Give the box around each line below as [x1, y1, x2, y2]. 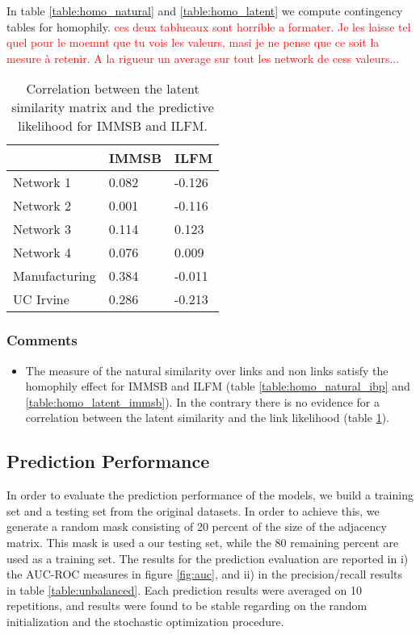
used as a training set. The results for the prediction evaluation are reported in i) [6, 549, 409, 566]
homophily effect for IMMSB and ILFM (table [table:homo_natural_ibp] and [25, 378, 410, 395]
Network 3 [13, 219, 72, 239]
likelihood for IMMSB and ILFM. [18, 116, 208, 136]
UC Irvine [13, 290, 69, 309]
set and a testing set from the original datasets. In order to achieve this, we [6, 502, 380, 519]
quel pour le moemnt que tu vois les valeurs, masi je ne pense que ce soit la [6, 34, 380, 51]
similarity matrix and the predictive [11, 98, 214, 117]
